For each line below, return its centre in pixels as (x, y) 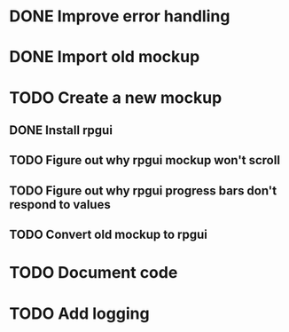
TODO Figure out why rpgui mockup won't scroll (145, 160)
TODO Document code (94, 273)
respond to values (60, 205)
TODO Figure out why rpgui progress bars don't (143, 190)
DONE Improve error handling (120, 16)
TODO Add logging (79, 313)
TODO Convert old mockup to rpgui (109, 235)
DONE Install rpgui (61, 130)
